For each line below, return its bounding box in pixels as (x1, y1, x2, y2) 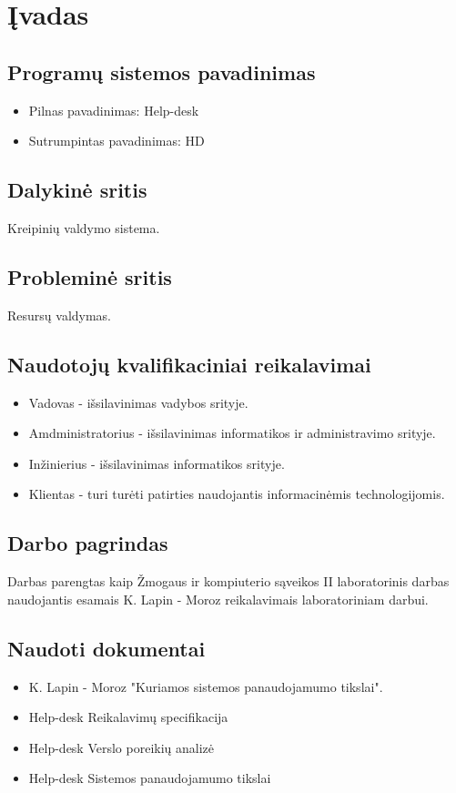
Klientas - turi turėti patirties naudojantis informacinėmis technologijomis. (28, 484, 445, 503)
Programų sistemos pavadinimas (7, 57, 316, 86)
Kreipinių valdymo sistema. (7, 218, 160, 237)
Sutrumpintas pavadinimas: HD (28, 131, 205, 150)
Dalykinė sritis (7, 176, 147, 204)
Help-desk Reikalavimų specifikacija (28, 707, 228, 727)
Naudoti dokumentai (7, 634, 206, 662)
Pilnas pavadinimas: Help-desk (28, 100, 199, 119)
